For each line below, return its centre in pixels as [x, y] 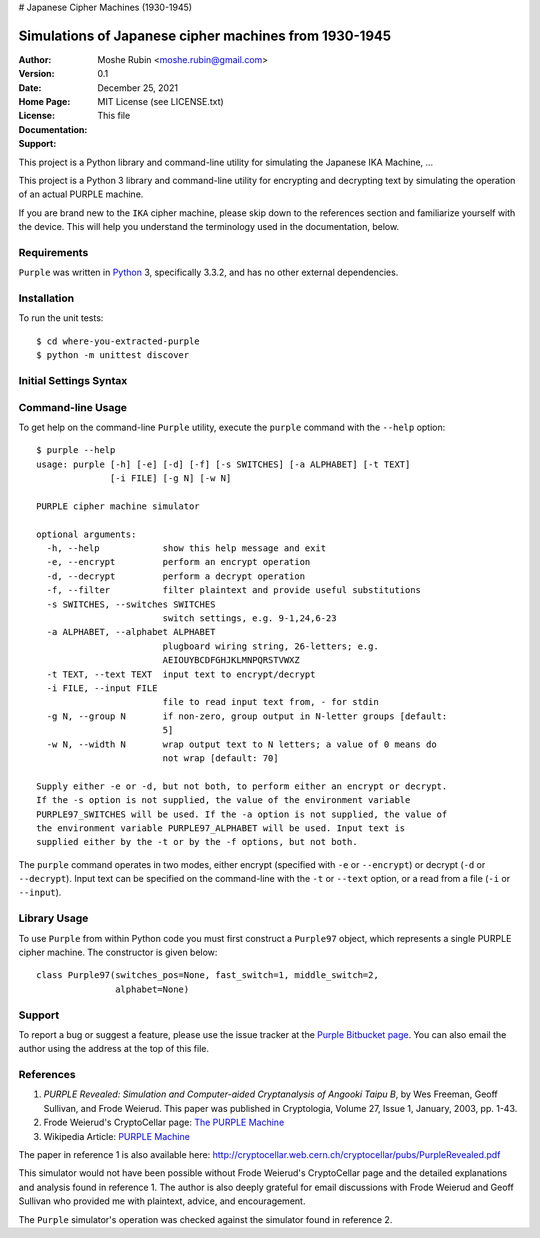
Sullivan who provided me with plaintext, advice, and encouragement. [162, 1201]
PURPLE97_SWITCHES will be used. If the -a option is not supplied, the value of [242, 814]
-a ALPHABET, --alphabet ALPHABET [131, 632]
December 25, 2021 [138, 87]
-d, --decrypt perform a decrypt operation [175, 576]
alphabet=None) [152, 989]
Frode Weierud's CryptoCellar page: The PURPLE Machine [164, 1122]
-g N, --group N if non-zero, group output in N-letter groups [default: [247, 716]
